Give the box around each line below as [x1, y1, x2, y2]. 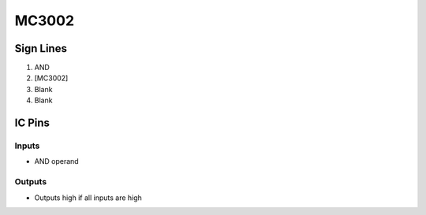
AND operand [34, 157, 79, 166]
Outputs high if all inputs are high [34, 193, 142, 202]
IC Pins [14, 117, 50, 130]
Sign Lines [14, 42, 67, 55]
